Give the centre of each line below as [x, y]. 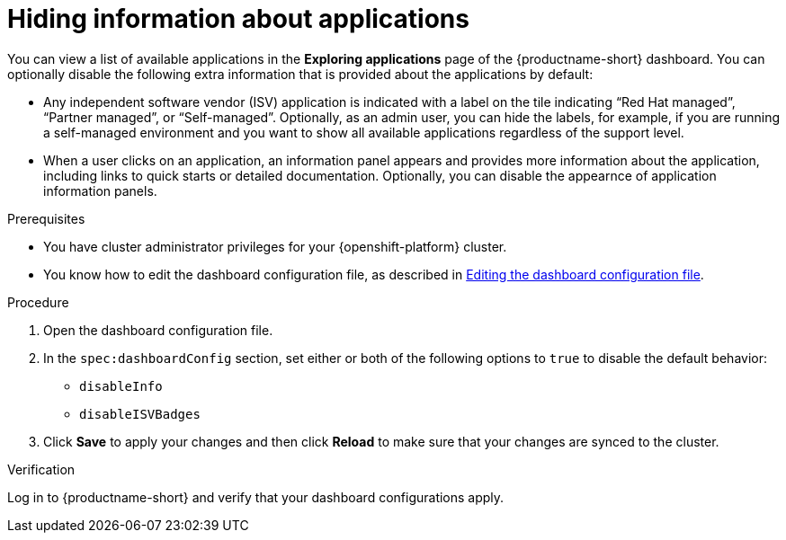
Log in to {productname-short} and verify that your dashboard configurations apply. [256, 497]
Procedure [38, 302]
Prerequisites [46, 218]
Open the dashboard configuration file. [158, 330]
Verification [41, 469]
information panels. [100, 190]
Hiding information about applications [238, 19]
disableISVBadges [140, 414]
